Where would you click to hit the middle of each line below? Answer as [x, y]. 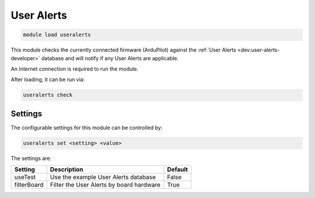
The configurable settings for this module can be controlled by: [87, 127]
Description [66, 169]
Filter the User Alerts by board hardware [105, 185]
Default [178, 169]
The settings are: [31, 158]
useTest [25, 177]
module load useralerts [57, 35]
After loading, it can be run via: [48, 79]
